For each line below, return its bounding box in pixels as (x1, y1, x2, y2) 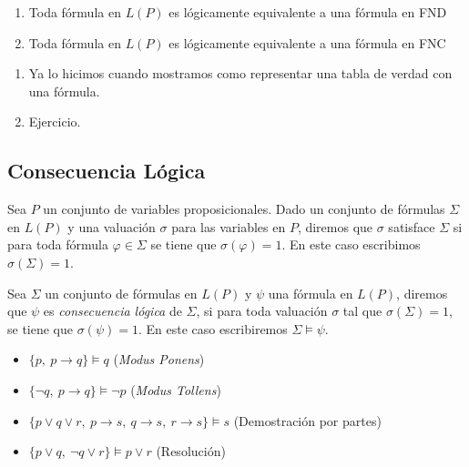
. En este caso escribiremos (138, 319, 288, 338)
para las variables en (171, 217, 286, 236)
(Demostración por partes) (233, 411, 382, 430)
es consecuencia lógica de (43, 301, 182, 320)
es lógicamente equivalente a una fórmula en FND (168, 3, 447, 21)
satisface (388, 217, 435, 236)
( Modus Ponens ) (113, 350, 205, 369)
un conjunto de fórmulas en (45, 283, 198, 302)
